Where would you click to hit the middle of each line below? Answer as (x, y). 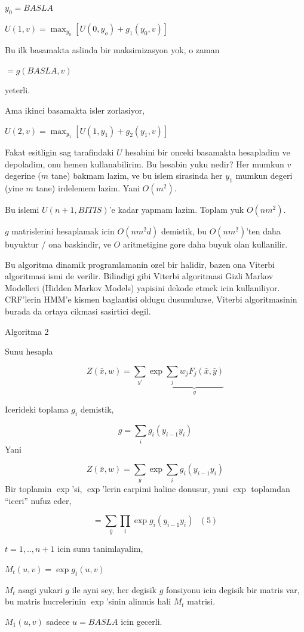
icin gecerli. (142, 621)
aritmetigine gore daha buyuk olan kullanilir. (205, 244)
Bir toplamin (28, 489)
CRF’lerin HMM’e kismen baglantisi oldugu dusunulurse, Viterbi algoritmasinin (151, 299)
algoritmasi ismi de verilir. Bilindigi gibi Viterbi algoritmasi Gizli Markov (139, 276)
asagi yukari (40, 589)
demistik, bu (184, 230)
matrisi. (201, 601)
